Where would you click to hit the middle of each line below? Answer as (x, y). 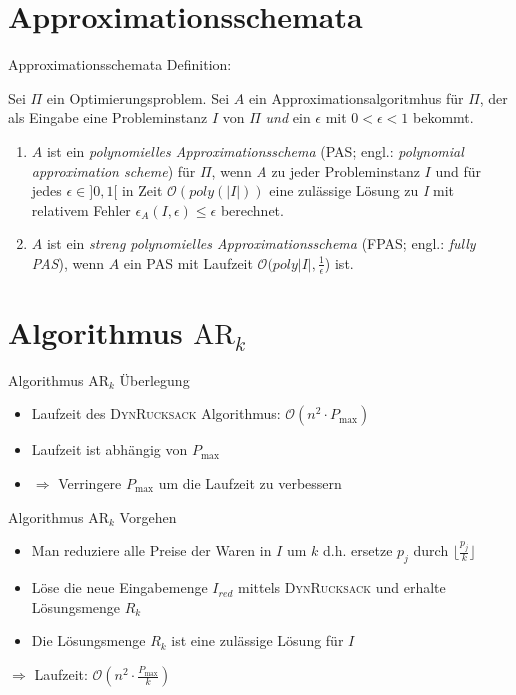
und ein (288, 117)
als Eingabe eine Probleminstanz (108, 117)
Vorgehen (148, 516)
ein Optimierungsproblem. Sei (138, 97)
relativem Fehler (81, 209)
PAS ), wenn (67, 262)
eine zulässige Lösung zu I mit (362, 190)
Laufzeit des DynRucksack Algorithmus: (156, 413)
